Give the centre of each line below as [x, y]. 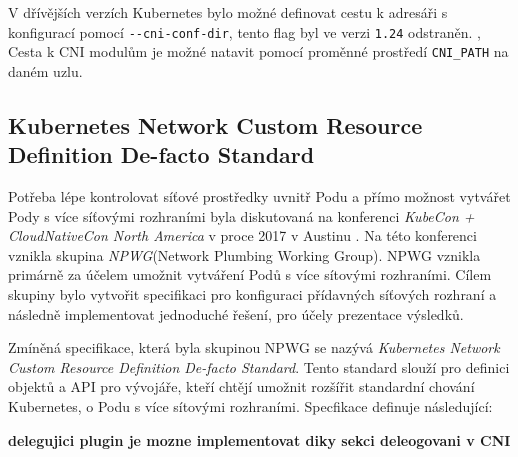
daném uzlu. [45, 70]
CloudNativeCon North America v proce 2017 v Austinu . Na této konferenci [242, 235]
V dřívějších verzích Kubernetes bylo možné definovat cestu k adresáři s [228, 12]
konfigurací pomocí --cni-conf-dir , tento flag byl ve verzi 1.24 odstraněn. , [244, 31]
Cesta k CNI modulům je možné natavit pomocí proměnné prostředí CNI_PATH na [258, 51]
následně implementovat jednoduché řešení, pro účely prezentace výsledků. [236, 313]
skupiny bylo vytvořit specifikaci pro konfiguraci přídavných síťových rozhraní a [252, 294]
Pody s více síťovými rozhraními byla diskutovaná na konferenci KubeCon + [241, 215]
